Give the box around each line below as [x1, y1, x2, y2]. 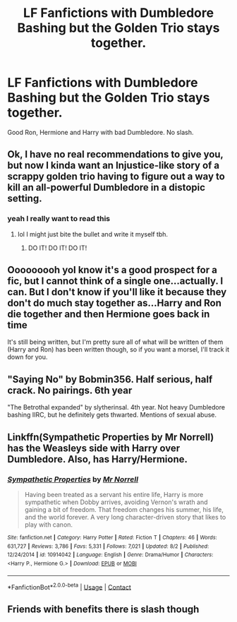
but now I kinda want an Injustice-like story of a [7, 160, 220, 172]
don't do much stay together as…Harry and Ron [7, 297, 222, 309]
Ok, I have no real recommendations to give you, [7, 148, 224, 160]
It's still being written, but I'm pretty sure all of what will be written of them [7, 337, 224, 347]
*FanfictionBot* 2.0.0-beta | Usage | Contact [7, 581, 132, 591]
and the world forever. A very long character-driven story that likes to [24, 513, 226, 521]
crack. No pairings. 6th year [7, 384, 133, 396]
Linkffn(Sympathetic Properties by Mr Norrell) [7, 431, 214, 443]
